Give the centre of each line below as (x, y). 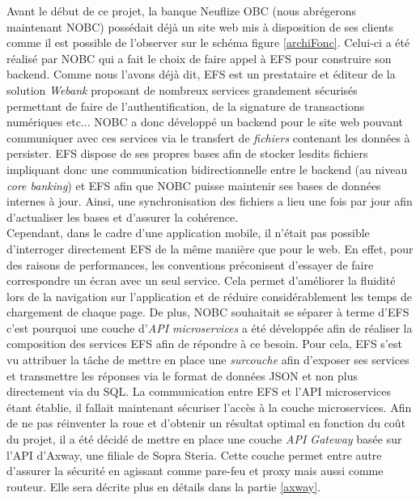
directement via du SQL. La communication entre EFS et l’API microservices (199, 391)
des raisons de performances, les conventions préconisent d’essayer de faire (190, 264)
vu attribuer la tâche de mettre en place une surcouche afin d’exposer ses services (208, 360)
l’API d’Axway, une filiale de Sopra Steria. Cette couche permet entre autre (194, 454)
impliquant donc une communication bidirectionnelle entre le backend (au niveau (207, 169)
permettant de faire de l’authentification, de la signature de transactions (186, 106)
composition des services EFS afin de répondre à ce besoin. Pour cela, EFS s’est (204, 344)
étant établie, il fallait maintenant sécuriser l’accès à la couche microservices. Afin (209, 407)
